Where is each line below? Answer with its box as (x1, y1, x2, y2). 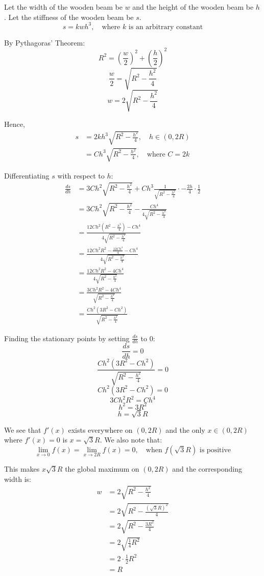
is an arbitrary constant (128, 23, 203, 31)
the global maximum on (65, 463, 139, 474)
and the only (165, 424, 205, 435)
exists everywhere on (68, 424, 133, 435)
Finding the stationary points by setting (4, 333, 130, 343)
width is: (4, 473, 31, 484)
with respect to (57, 170, 105, 181)
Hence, (4, 118, 25, 129)
